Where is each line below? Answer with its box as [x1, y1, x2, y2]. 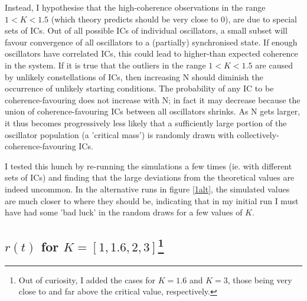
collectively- [236, 128, 279, 140]
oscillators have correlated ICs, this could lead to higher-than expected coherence [5, 47, 298, 60]
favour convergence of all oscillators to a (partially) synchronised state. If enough [5, 35, 298, 48]
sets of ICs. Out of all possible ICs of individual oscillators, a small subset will [5, 24, 288, 37]
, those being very [227, 273, 292, 286]
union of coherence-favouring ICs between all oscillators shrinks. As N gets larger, [5, 105, 301, 117]
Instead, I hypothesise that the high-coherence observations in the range [5, 1, 266, 13]
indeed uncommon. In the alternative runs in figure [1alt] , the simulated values [5, 182, 290, 195]
